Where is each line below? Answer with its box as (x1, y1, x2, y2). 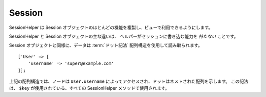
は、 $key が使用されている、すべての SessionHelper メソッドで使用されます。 (9, 85, 170, 91)
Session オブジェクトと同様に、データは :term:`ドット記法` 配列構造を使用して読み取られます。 (9, 42, 203, 48)
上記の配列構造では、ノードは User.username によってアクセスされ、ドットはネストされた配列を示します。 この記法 (9, 78, 249, 84)
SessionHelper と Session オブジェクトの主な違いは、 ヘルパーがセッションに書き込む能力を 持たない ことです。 (9, 33, 238, 39)
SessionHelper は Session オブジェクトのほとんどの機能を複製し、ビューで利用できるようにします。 (9, 24, 213, 30)
